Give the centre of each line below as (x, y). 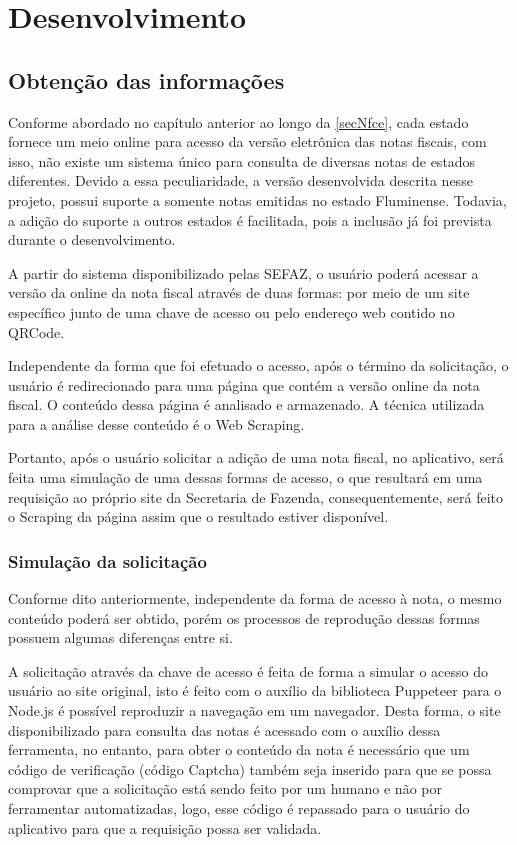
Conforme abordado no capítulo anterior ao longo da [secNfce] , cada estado (238, 121)
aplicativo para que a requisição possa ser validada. (165, 827)
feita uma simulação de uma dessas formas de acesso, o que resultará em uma (245, 477)
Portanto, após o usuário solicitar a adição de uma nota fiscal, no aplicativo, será (256, 457)
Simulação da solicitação (107, 560)
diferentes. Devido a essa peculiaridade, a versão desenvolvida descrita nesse (240, 180)
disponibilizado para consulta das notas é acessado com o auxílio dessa (224, 729)
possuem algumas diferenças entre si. (120, 637)
